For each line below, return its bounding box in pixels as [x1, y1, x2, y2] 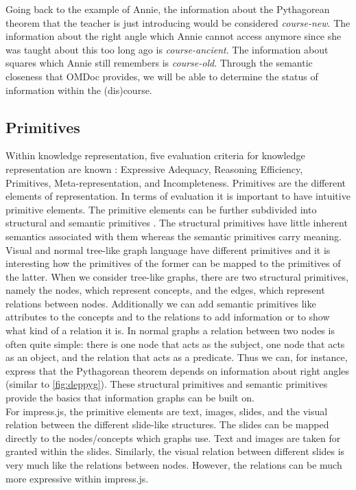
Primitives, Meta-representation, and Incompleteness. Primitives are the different [5, 175, 346, 189]
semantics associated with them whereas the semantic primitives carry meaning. [5, 229, 342, 243]
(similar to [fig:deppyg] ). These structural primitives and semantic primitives [5, 377, 328, 391]
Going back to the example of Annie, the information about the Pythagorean [5, 2, 330, 16]
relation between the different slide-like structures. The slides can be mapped [5, 417, 329, 432]
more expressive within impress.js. [5, 471, 149, 485]
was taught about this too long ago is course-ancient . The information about [5, 42, 329, 56]
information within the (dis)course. [5, 82, 152, 97]
